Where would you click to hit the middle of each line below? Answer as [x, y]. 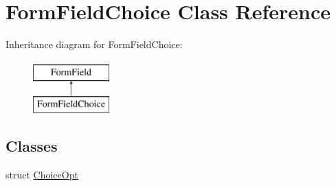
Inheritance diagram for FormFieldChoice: [94, 44]
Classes [32, 146]
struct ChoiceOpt [42, 175]
